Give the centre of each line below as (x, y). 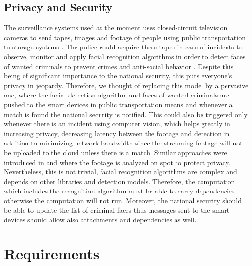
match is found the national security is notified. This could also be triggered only (126, 114)
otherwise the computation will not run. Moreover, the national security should (123, 200)
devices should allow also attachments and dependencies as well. (100, 220)
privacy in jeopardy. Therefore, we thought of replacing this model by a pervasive (126, 85)
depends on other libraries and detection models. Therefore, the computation (120, 181)
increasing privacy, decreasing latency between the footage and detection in (117, 133)
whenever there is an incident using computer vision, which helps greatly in (117, 124)
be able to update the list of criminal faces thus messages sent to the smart (117, 210)
